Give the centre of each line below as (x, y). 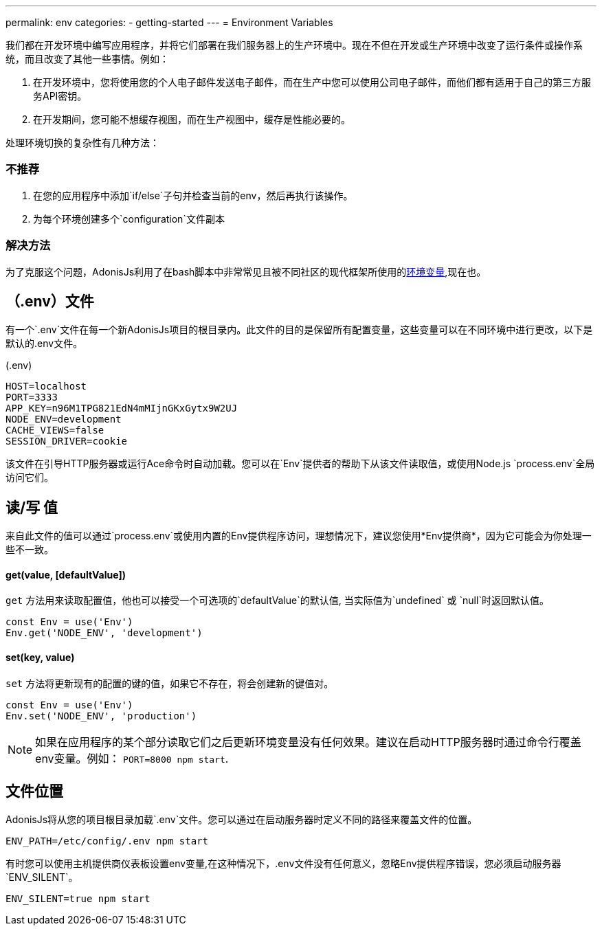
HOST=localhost (46, 386)
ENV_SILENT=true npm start (78, 899)
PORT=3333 (32, 397)
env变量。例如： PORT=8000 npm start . (132, 758)
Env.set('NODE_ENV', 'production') (101, 716)
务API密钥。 (60, 96)
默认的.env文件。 (44, 344)
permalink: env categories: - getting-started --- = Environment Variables (169, 22)
